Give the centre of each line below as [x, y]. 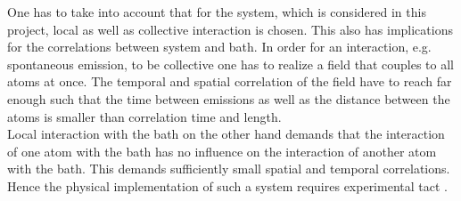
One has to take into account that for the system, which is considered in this [217, 12]
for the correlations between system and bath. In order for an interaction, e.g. [219, 47]
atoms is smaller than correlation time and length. [144, 116]
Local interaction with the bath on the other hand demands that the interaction [226, 134]
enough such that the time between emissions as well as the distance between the [229, 98]
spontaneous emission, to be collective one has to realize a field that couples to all [230, 64]
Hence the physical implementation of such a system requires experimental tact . [227, 185]
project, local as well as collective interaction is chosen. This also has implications [230, 29]
